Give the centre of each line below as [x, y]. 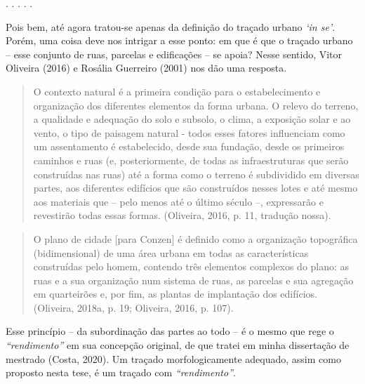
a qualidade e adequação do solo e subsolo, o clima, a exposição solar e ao [192, 119]
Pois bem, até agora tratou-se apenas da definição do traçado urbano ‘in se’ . [171, 26]
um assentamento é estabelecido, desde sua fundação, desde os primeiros [189, 146]
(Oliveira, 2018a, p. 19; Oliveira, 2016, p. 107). [133, 307]
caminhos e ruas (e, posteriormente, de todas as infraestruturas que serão [191, 160]
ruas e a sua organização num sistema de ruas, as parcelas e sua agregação [193, 280]
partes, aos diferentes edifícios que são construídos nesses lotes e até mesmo [195, 188]
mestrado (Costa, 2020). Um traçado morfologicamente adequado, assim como [173, 358]
